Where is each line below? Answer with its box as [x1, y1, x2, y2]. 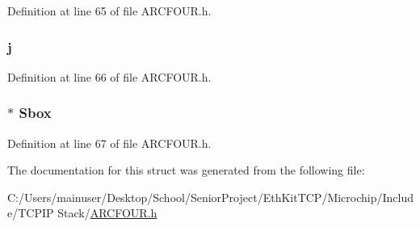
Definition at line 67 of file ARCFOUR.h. [7, 134, 212, 151]
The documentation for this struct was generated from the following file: [7, 162, 365, 179]
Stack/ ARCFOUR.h [57, 204, 157, 221]
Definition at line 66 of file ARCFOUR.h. [7, 68, 212, 85]
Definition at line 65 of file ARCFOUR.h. [7, 2, 212, 19]
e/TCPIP [7, 204, 54, 221]
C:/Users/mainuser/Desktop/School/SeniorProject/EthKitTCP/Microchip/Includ [7, 188, 414, 205]
